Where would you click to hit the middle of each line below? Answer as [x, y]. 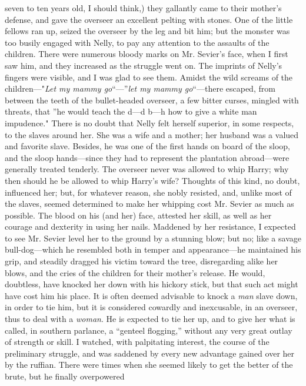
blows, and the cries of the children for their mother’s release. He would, [135, 272]
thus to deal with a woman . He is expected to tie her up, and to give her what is [150, 319]
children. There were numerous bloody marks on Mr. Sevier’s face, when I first [147, 54]
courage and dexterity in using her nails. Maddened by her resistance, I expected [150, 226]
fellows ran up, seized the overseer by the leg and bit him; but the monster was [147, 31]
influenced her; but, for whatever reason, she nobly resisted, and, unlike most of [148, 192]
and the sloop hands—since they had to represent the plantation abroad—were [147, 157]
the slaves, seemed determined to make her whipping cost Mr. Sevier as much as [149, 204]
